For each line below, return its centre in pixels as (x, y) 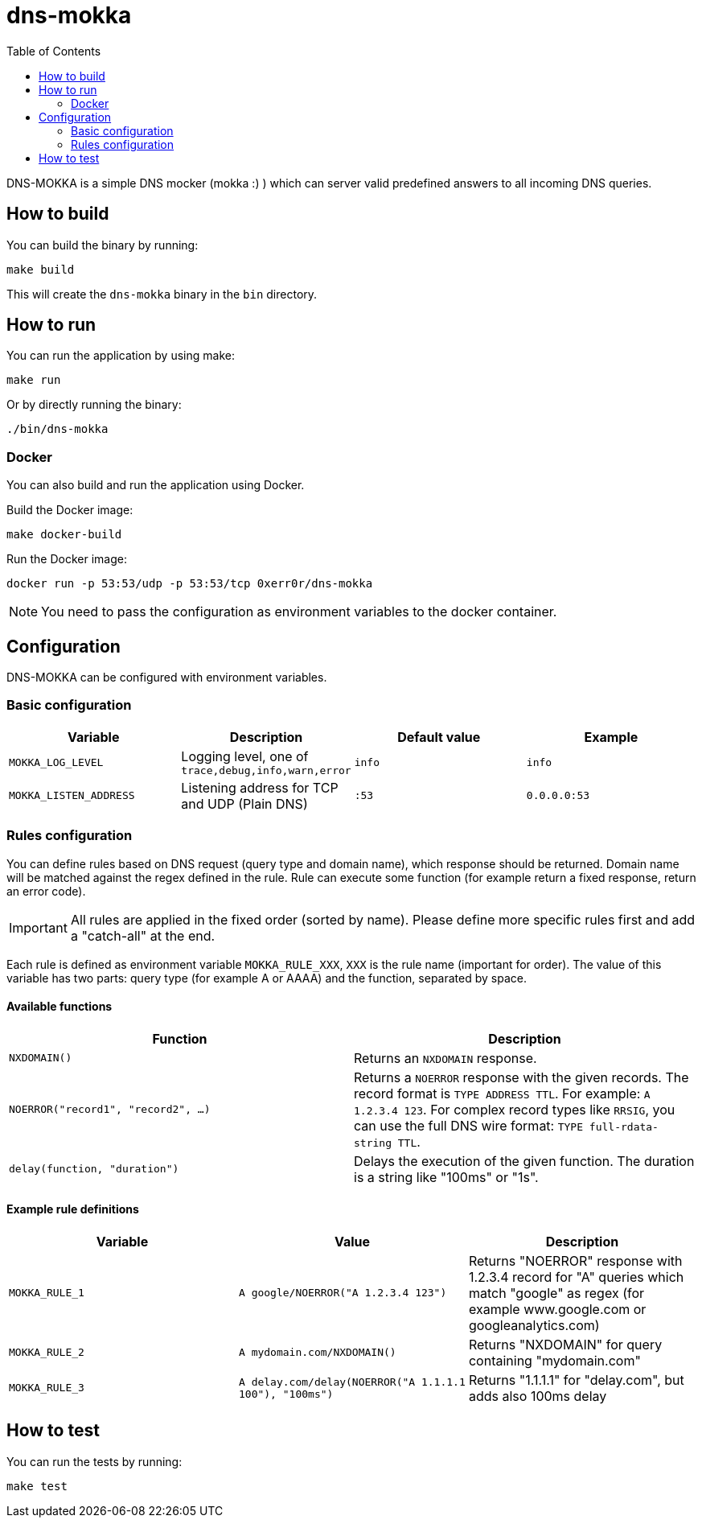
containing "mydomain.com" (554, 1360)
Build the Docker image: (70, 510)
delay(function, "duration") (94, 1169)
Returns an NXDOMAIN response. (445, 1058)
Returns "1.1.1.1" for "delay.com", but (576, 1380)
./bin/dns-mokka (57, 429)
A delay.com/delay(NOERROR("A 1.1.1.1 (352, 1382)
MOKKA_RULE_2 (47, 1353)
